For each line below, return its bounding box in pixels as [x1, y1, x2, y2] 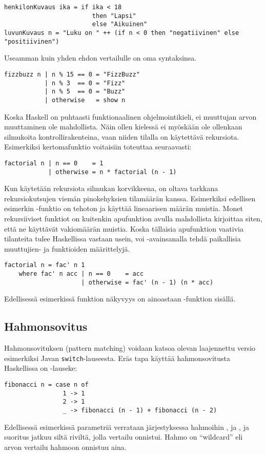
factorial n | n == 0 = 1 [4, 159, 104, 167]
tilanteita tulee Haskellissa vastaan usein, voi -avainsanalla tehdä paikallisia [4, 233, 241, 244]
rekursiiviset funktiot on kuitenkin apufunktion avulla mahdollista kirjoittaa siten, [4, 213, 262, 223]
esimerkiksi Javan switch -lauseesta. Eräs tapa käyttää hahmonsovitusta [4, 352, 230, 363]
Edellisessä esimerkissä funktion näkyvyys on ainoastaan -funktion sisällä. [4, 293, 236, 304]
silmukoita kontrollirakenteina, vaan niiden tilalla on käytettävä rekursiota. [4, 131, 239, 142]
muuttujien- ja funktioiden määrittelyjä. [4, 243, 130, 254]
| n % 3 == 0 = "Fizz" [44, 79, 126, 87]
